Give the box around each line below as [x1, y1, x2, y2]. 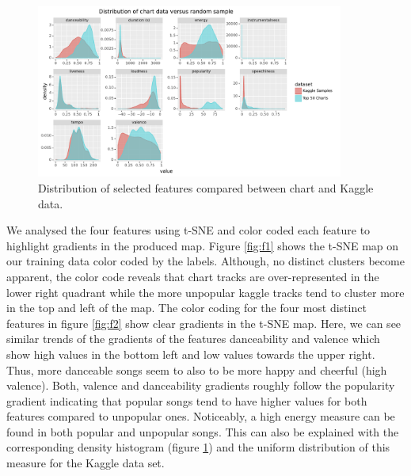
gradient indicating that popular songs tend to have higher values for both [6, 392, 367, 409]
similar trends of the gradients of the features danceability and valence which [6, 330, 380, 347]
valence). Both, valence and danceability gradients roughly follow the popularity [6, 377, 395, 394]
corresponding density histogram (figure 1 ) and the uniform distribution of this [6, 439, 390, 455]
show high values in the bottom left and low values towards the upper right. [6, 345, 375, 362]
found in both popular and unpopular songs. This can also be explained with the [6, 423, 399, 440]
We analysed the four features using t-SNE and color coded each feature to [6, 222, 371, 238]
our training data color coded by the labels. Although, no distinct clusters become [6, 253, 405, 269]
